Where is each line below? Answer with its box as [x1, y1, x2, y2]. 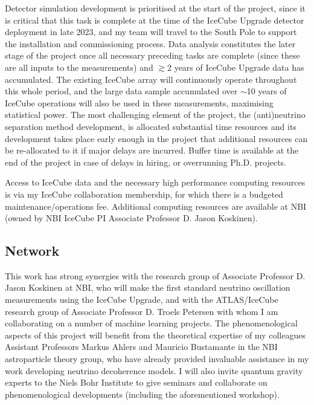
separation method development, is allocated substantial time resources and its [5, 120, 296, 132]
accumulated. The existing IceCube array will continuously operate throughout [5, 73, 297, 85]
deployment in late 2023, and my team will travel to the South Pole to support [5, 25, 297, 38]
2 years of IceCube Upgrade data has [167, 60, 304, 73]
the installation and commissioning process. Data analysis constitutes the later [5, 37, 296, 50]
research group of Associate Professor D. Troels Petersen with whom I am [5, 305, 278, 317]
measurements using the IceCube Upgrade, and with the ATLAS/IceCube [5, 293, 278, 306]
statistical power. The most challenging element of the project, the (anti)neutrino [5, 108, 306, 121]
